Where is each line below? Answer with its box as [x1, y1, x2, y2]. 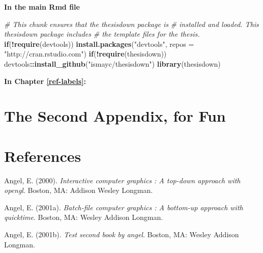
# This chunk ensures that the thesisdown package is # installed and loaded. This [4, 18, 259, 29]
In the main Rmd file [4, 2, 80, 12]
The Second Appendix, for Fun [4, 105, 226, 126]
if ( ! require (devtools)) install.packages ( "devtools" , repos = [4, 38, 194, 49]
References [4, 145, 81, 166]
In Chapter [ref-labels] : [4, 75, 86, 86]
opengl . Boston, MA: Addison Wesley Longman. [4, 185, 153, 195]
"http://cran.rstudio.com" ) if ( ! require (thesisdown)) [4, 48, 167, 59]
